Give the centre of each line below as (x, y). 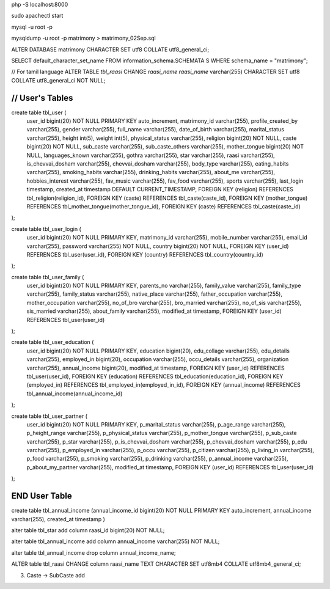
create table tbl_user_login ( (46, 229)
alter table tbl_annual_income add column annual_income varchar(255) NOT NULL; (116, 541)
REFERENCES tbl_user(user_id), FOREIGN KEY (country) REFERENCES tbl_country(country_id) (145, 254)
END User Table (42, 496)
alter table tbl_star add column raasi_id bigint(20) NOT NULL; (88, 530)
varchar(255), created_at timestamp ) (58, 519)
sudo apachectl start (37, 16)
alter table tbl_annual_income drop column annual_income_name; (94, 552)
